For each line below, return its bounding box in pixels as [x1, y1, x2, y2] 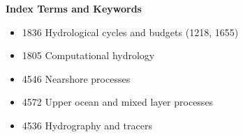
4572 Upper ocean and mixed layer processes [22, 95, 214, 109]
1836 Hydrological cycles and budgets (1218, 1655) [22, 24, 239, 39]
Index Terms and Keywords [6, 1, 142, 15]
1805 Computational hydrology [22, 48, 155, 63]
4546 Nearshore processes [22, 71, 131, 86]
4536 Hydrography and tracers [22, 118, 152, 132]
